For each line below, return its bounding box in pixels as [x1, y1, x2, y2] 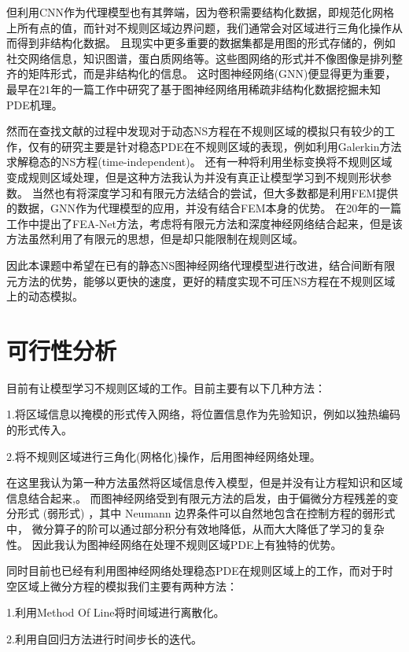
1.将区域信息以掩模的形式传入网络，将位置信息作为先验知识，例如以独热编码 [6, 406, 400, 422]
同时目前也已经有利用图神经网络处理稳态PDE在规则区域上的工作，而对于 [6, 562, 382, 579]
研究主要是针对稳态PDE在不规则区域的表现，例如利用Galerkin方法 [61, 138, 402, 154]
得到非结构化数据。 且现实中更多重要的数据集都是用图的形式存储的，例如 [17, 35, 396, 51]
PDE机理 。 [6, 96, 63, 112]
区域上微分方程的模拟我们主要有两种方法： [17, 577, 238, 594]
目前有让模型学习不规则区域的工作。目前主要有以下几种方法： [6, 379, 326, 396]
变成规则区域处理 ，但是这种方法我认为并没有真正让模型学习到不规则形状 [6, 168, 381, 185]
